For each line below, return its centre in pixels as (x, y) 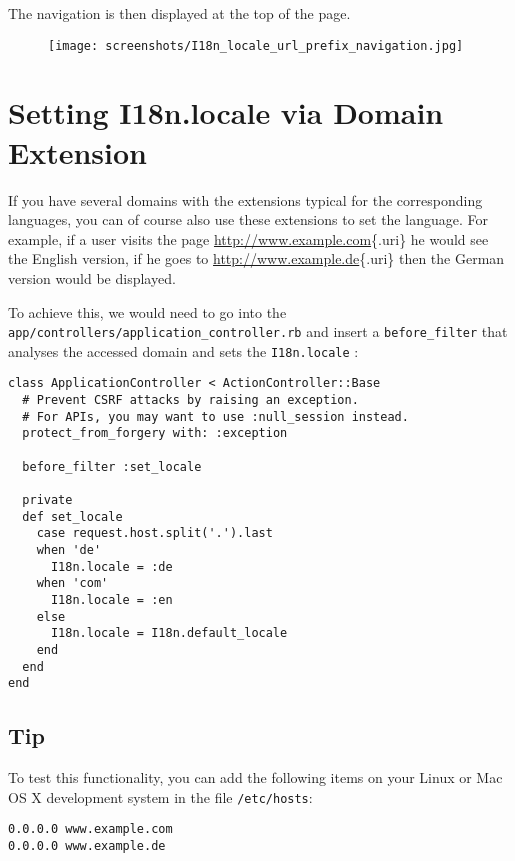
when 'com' (72, 583)
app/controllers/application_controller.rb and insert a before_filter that (258, 331)
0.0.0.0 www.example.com (90, 829)
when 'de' (69, 550)
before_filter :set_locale (112, 466)
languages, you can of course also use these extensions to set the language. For (248, 219)
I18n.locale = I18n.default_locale (169, 633)
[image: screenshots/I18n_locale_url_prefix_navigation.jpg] (256, 45)
